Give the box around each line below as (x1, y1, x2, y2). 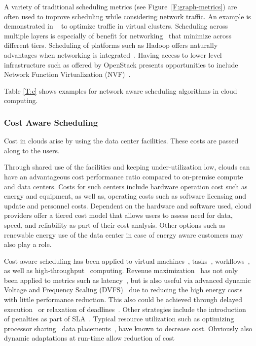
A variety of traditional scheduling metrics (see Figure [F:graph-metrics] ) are (4, 1, 237, 11)
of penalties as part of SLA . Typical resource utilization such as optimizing (4, 313, 234, 324)
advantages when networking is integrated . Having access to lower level (4, 49, 222, 60)
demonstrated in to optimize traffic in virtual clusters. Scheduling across (4, 21, 228, 31)
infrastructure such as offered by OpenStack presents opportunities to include (4, 59, 238, 69)
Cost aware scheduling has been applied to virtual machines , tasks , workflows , (4, 255, 250, 266)
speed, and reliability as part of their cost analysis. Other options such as (4, 219, 225, 230)
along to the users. (4, 145, 60, 155)
